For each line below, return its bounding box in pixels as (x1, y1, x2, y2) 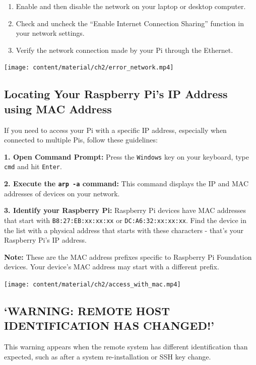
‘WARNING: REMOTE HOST (4, 303, 170, 319)
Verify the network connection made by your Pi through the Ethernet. (16, 44, 233, 55)
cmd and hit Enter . (4, 161, 62, 172)
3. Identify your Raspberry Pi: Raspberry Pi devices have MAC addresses (4, 205, 246, 215)
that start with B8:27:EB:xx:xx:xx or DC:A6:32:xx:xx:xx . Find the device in (4, 214, 246, 225)
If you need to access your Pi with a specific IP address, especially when (4, 124, 227, 135)
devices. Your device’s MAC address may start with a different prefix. (4, 261, 219, 272)
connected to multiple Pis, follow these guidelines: (4, 134, 158, 145)
